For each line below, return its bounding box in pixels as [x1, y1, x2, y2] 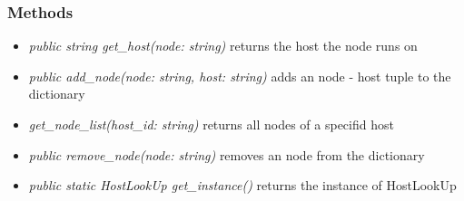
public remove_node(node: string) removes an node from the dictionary [28, 145, 425, 164]
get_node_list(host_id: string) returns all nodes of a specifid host [28, 115, 394, 133]
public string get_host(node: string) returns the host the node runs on [28, 36, 418, 55]
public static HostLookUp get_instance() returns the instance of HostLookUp [28, 176, 457, 195]
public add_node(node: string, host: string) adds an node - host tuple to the [28, 66, 451, 85]
